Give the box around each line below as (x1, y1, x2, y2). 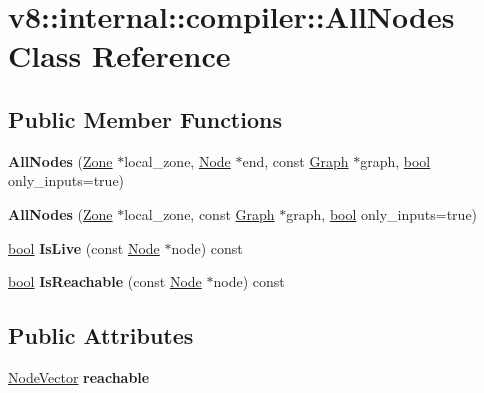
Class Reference (8, 35, 231, 76)
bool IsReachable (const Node (8, 271, 202, 292)
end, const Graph (242, 150, 349, 171)
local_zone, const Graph (124, 203, 275, 224)
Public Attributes (8, 320, 194, 351)
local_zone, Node (124, 150, 231, 171)
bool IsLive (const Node (8, 237, 160, 258)
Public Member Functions (8, 103, 282, 134)
